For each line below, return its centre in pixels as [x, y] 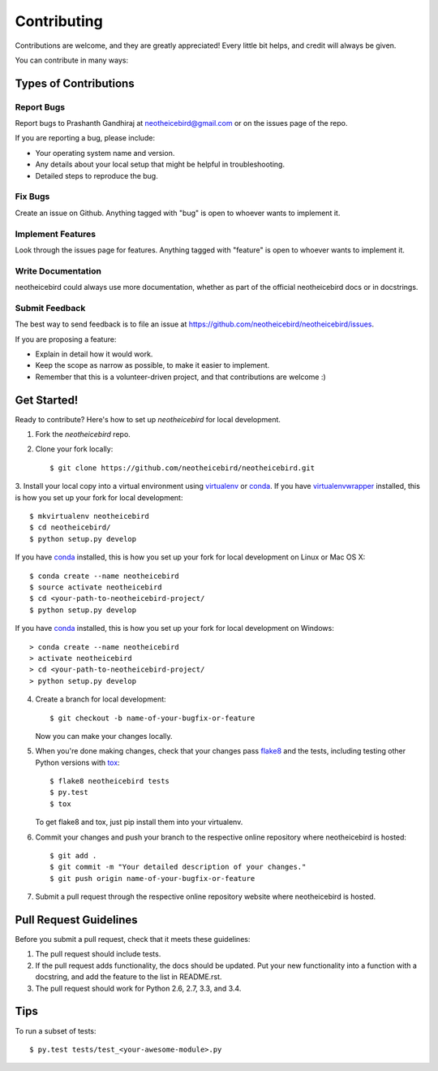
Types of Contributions [75, 83]
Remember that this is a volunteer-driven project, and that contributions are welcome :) [180, 377]
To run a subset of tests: [56, 1030]
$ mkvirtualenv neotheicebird [90, 516]
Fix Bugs [32, 196]
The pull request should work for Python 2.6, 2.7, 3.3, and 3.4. [138, 988]
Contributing [59, 21]
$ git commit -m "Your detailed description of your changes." [178, 867]
